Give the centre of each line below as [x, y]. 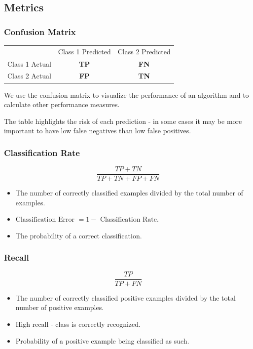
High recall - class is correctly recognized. [78, 324]
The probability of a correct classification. [79, 235]
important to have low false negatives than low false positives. [98, 131]
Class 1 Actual [29, 63]
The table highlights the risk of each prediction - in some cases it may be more [123, 121]
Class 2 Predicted [144, 51]
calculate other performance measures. [62, 104]
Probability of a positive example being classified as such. [102, 340]
